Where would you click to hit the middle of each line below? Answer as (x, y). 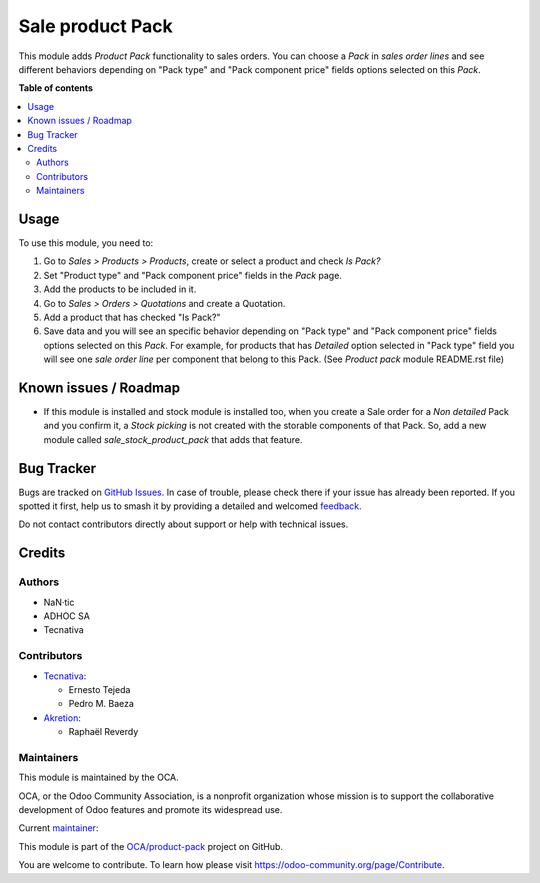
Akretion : (62, 717)
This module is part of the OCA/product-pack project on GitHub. (151, 846)
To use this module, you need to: (86, 242)
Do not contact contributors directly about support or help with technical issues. (183, 524)
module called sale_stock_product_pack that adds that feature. (173, 439)
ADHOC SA (66, 616)
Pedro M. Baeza (101, 704)
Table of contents (56, 88)
